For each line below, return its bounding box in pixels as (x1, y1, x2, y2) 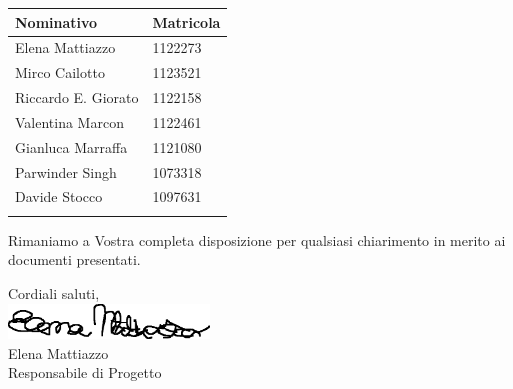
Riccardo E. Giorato (15, 87, 139, 108)
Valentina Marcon (15, 111, 124, 132)
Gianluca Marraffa (15, 136, 128, 157)
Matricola (152, 11, 221, 32)
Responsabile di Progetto (8, 362, 162, 383)
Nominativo (15, 11, 98, 32)
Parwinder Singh (15, 161, 117, 182)
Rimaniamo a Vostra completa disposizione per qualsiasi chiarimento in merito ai (8, 229, 506, 250)
